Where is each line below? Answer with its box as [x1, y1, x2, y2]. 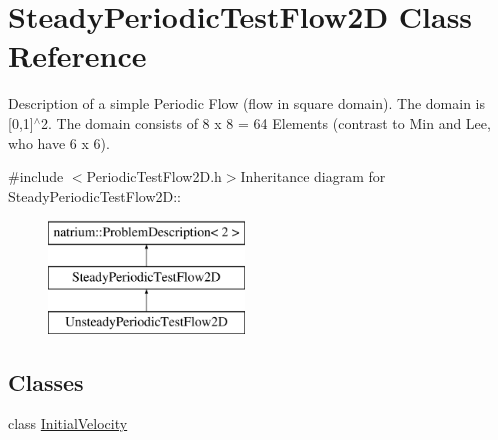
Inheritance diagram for [240, 166, 386, 187]
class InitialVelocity [8, 413, 128, 434]
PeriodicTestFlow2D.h [86, 166, 222, 187]
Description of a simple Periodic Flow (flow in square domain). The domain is [8, 93, 486, 114]
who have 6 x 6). [8, 132, 110, 153]
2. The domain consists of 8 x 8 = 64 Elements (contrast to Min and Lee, [41, 112, 491, 133]
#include [8, 166, 64, 187]
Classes [8, 366, 84, 397]
